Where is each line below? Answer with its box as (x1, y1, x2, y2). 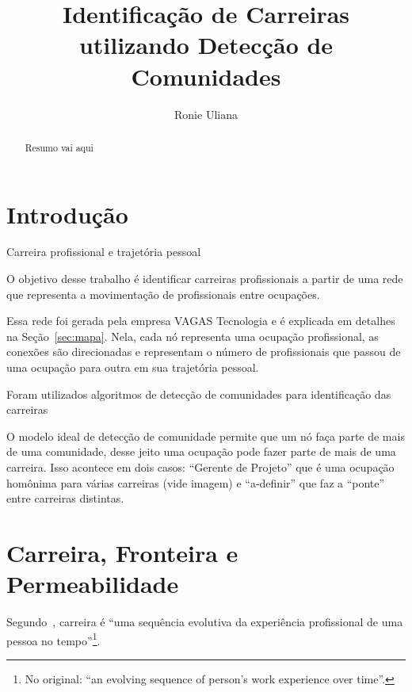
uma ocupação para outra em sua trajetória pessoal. (6, 359, 259, 376)
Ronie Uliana (174, 105, 238, 122)
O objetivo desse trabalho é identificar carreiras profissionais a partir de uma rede (6, 270, 403, 287)
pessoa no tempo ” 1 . (6, 629, 101, 648)
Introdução (6, 197, 128, 230)
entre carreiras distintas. (6, 490, 124, 507)
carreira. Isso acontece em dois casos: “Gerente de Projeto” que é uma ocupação (6, 459, 395, 476)
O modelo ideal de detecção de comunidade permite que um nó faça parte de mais (6, 427, 405, 444)
